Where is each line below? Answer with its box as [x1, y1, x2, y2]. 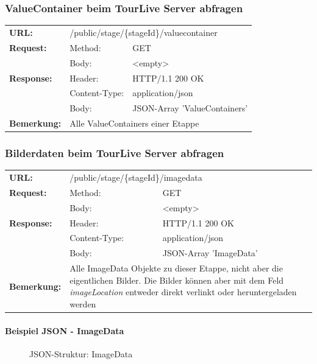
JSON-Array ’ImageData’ [162, 247, 258, 259]
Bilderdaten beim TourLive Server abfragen [5, 145, 224, 161]
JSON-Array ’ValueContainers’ [132, 102, 248, 114]
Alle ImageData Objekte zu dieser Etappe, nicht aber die [69, 262, 283, 275]
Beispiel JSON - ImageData [5, 324, 124, 337]
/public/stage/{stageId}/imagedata [69, 171, 202, 184]
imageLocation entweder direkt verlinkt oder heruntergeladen [69, 285, 297, 298]
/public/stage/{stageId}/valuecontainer [69, 26, 218, 38]
